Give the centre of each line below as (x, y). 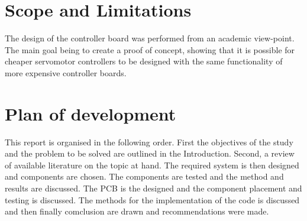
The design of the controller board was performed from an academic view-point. (150, 38)
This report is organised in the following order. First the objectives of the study (149, 142)
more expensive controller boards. (66, 72)
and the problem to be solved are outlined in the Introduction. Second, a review (150, 153)
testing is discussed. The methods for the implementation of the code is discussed (152, 199)
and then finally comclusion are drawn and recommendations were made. (137, 211)
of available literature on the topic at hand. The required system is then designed (152, 165)
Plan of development (91, 113)
